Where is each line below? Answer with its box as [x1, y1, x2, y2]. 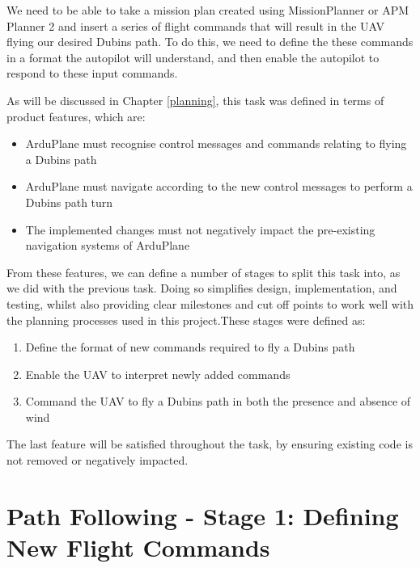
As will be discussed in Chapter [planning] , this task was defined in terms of [6, 91, 384, 108]
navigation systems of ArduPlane [25, 237, 190, 254]
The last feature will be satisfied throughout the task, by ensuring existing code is [6, 435, 413, 452]
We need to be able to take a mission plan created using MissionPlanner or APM [6, 2, 409, 18]
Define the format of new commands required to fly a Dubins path [25, 339, 355, 356]
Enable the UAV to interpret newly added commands [25, 365, 291, 382]
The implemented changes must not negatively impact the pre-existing [25, 221, 375, 238]
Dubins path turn [25, 193, 113, 210]
